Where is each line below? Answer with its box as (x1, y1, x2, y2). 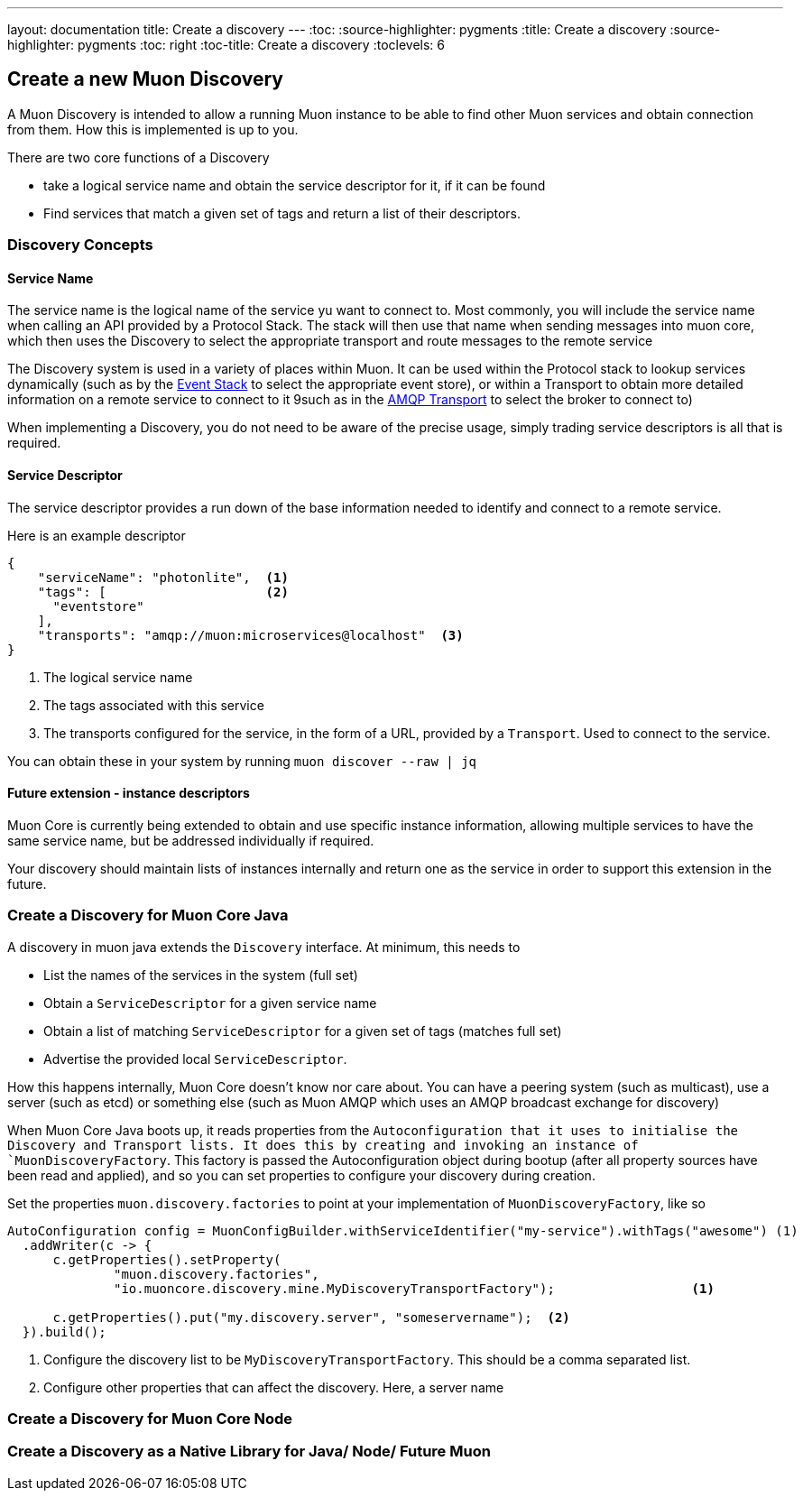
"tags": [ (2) (37, 584, 289, 599)
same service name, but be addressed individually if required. (7, 832, 374, 848)
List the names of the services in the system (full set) (43, 966, 358, 983)
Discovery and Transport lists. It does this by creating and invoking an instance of (7, 1137, 639, 1152)
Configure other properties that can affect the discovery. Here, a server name (43, 1379, 504, 1395)
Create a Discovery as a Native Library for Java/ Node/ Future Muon (7, 1442, 491, 1461)
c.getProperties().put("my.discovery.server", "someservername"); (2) (52, 1309, 570, 1325)
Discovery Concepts (7, 236, 153, 254)
